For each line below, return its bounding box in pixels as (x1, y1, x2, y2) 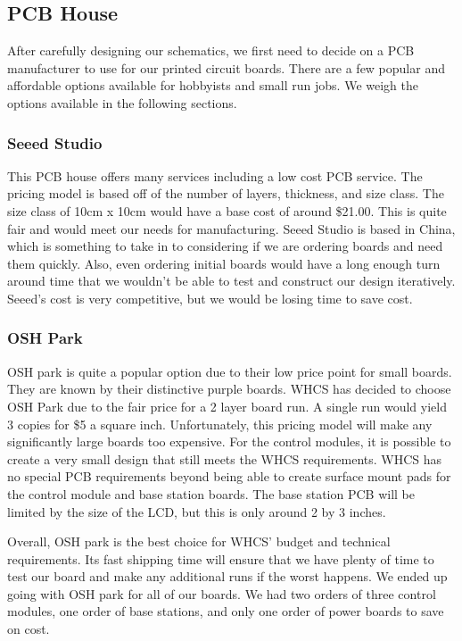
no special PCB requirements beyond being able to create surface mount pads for (7, 467, 451, 486)
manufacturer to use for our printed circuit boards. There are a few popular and (7, 58, 445, 77)
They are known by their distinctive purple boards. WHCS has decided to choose (7, 379, 451, 398)
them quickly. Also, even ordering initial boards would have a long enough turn (7, 254, 441, 272)
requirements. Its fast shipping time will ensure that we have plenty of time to (7, 549, 434, 568)
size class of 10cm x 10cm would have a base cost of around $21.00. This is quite (7, 201, 447, 220)
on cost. (7, 620, 50, 638)
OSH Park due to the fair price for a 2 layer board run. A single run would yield (7, 396, 447, 415)
